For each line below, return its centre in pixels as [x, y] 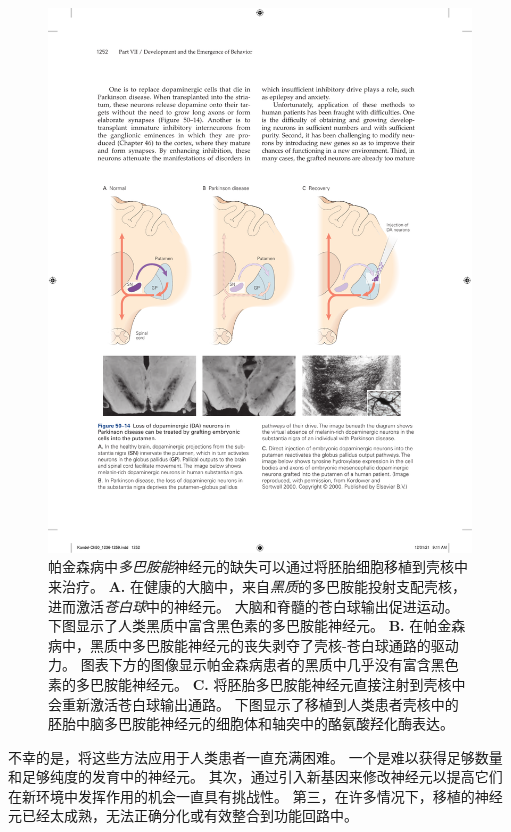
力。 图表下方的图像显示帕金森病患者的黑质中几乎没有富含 [239, 664]
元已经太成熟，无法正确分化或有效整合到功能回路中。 [183, 815]
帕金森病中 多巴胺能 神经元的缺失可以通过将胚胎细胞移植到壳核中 [258, 566]
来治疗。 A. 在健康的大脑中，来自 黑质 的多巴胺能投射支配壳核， [257, 585]
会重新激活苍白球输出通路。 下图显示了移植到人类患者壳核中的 [253, 703]
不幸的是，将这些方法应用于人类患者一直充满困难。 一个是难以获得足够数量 [255, 756]
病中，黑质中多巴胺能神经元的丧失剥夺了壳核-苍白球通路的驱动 [253, 644]
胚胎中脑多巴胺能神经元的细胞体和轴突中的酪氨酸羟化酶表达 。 [251, 723]
